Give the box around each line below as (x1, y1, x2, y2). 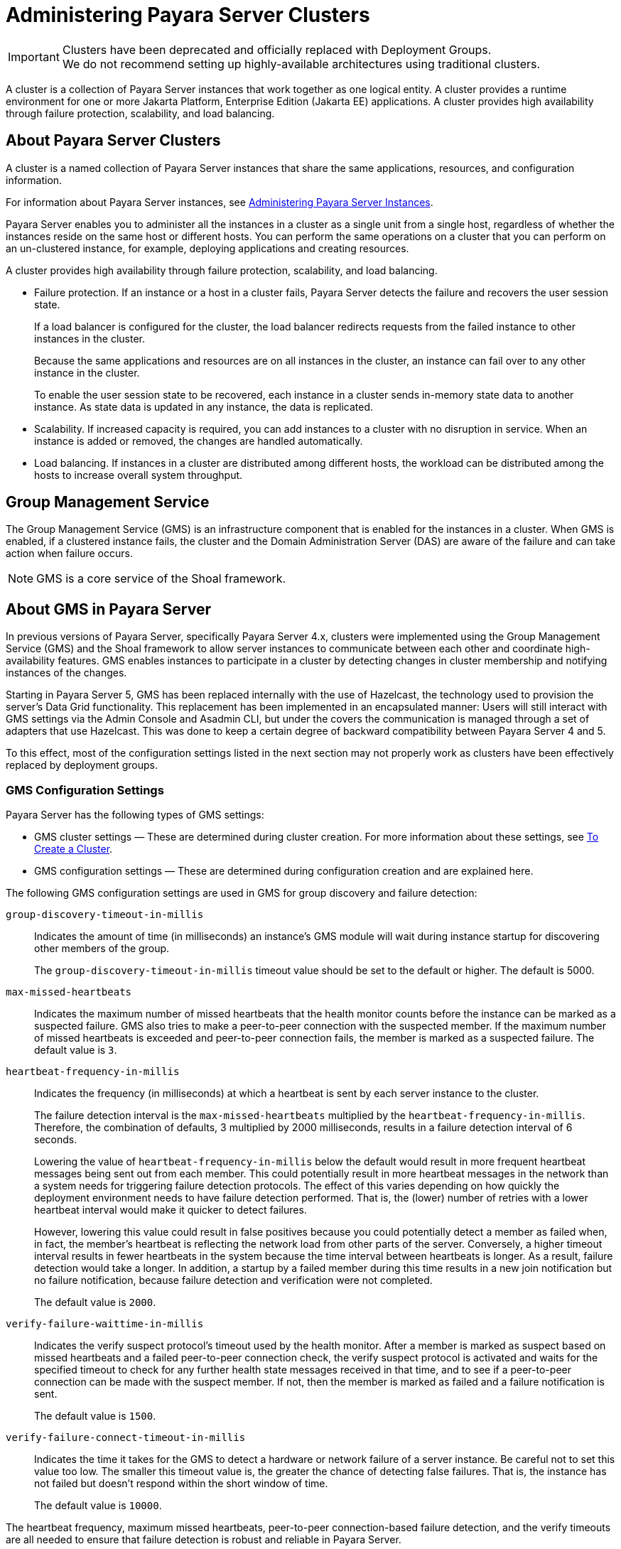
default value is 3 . (34, 1044, 117, 1057)
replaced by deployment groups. (6, 759, 158, 772)
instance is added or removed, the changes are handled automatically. (34, 434, 363, 447)
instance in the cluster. (34, 366, 140, 379)
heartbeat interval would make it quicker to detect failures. (34, 1204, 307, 1216)
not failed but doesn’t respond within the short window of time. (34, 1477, 328, 1490)
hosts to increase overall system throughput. (34, 468, 243, 481)
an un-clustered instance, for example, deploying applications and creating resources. (6, 242, 409, 254)
